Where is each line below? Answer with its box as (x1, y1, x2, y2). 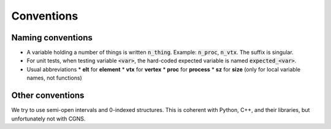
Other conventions (11, 90, 85, 101)
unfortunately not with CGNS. (11, 115, 86, 122)
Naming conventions (11, 32, 93, 43)
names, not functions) (26, 74, 82, 82)
